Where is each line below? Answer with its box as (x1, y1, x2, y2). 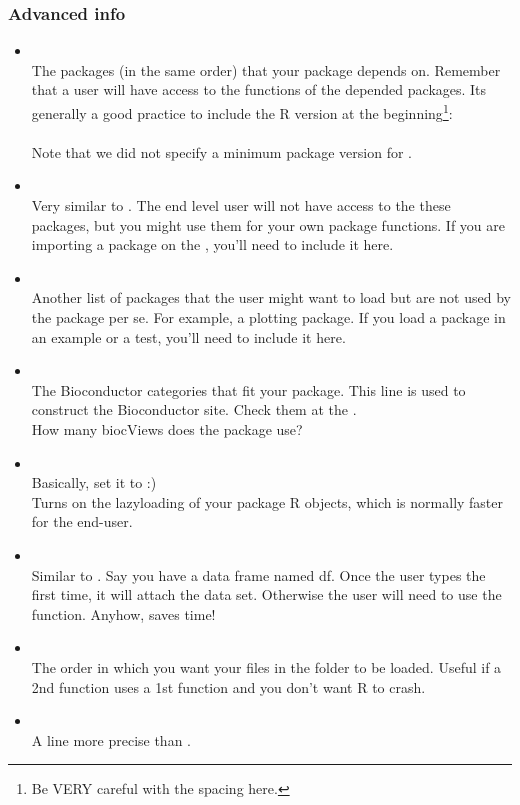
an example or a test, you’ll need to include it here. (31, 326, 346, 347)
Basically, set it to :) (31, 472, 157, 493)
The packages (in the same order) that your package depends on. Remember (31, 59, 501, 80)
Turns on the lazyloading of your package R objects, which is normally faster (31, 491, 504, 512)
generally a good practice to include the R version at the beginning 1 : (31, 100, 453, 123)
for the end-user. (31, 511, 133, 532)
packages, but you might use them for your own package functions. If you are (31, 214, 506, 235)
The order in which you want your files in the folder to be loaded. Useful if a (31, 656, 502, 677)
